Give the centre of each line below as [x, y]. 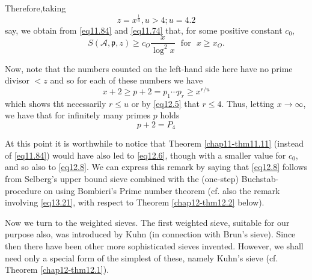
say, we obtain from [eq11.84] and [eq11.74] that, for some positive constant [144, 30]
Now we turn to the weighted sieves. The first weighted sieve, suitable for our [147, 222]
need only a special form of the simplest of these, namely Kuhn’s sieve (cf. [142, 257]
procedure [23, 190]
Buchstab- [260, 179]
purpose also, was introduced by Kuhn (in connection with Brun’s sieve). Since [150, 234]
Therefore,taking [35, 8]
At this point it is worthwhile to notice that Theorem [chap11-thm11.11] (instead [154, 143]
